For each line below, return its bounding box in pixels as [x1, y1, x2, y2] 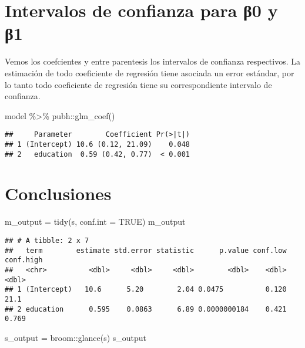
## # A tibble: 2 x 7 [5, 236, 89, 245]
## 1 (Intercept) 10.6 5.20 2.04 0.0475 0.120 [5, 285, 287, 294]
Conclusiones [5, 181, 112, 205]
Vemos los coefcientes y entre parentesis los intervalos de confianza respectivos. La [5, 55, 301, 67]
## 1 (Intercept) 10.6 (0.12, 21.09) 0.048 [5, 140, 190, 148]
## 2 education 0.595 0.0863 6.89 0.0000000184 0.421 [5, 305, 287, 313]
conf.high [5, 256, 43, 265]
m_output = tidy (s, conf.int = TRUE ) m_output [5, 215, 186, 228]
